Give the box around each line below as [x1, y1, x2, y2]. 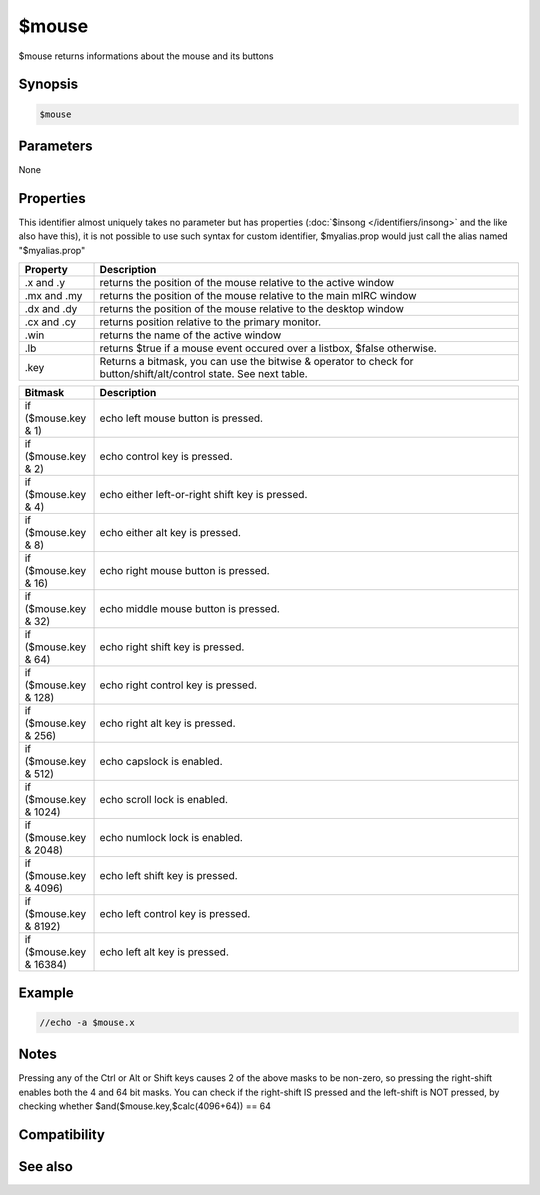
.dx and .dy [24, 302, 78, 316]
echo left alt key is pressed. [99, 945, 229, 959]
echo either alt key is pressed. [99, 526, 242, 540]
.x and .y [24, 276, 65, 290]
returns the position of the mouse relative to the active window [99, 276, 395, 290]
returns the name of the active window [99, 328, 282, 342]
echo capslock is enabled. [99, 755, 224, 769]
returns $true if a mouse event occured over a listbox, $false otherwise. [99, 341, 437, 355]
